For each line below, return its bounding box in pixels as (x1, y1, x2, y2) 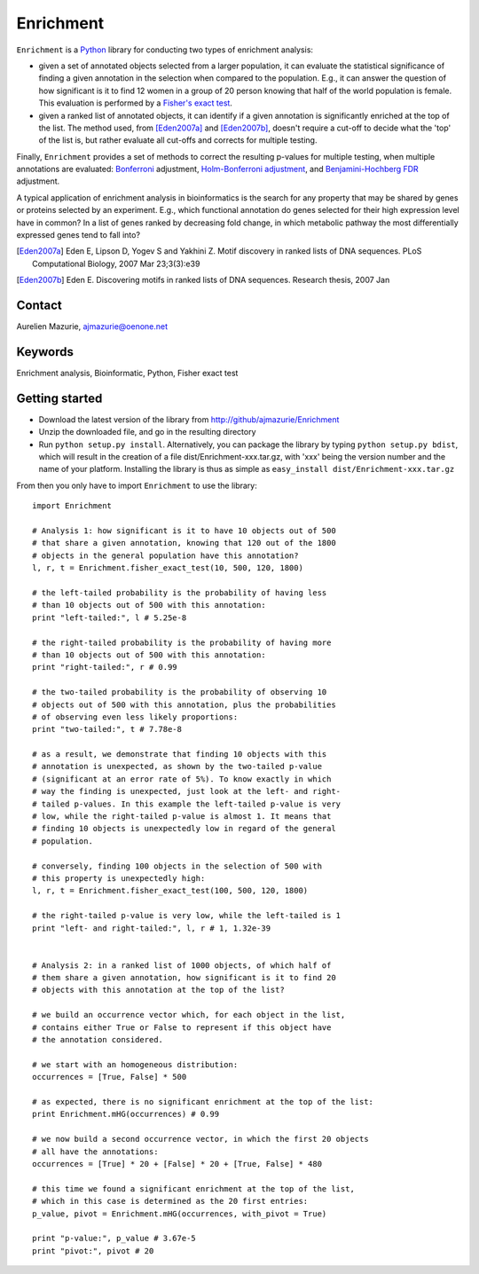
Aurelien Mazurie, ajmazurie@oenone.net (16, 321, 169, 332)
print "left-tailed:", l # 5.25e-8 (32, 612, 187, 623)
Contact (16, 298, 62, 312)
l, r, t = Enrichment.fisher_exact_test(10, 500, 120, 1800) (32, 563, 303, 573)
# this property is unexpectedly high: (32, 873, 206, 883)
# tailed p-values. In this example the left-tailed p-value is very (32, 798, 342, 809)
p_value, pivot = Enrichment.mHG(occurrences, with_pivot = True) (32, 1208, 327, 1219)
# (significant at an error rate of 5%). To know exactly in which (32, 774, 332, 784)
